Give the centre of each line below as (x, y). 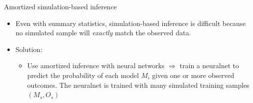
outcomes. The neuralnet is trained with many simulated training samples (138, 85)
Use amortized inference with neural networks (96, 65)
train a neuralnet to (209, 65)
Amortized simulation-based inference (61, 6)
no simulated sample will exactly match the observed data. (103, 33)
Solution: (29, 49)
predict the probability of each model (83, 75)
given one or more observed (193, 75)
